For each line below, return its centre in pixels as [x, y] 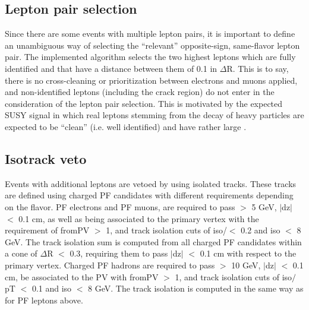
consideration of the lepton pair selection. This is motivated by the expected [144, 103]
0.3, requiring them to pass [119, 253]
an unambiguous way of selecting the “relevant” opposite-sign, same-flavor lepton [152, 45]
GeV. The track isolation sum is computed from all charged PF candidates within [153, 241]
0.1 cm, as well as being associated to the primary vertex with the [139, 218]
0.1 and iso [52, 288]
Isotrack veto [46, 158]
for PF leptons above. [44, 300]
